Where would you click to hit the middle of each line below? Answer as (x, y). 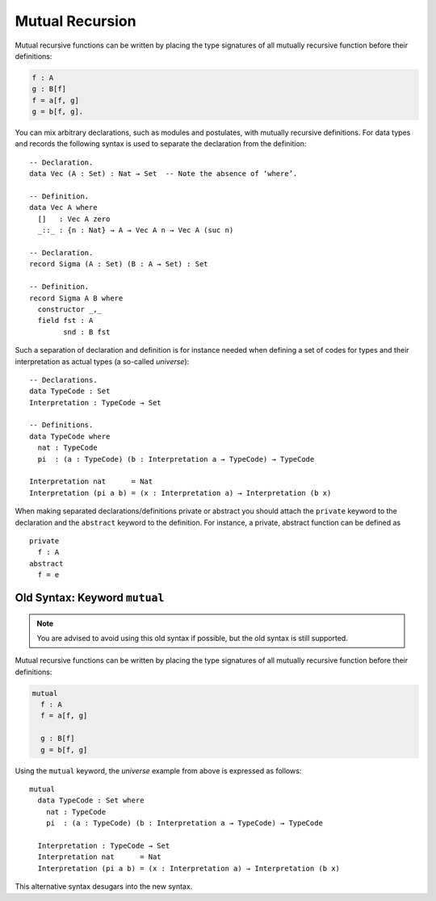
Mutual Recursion (75, 21)
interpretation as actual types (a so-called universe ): (102, 361)
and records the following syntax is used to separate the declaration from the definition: (161, 144)
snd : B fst (87, 332)
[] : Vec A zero (74, 219)
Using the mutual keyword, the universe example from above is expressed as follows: (158, 770)
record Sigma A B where (76, 298)
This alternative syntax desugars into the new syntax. (104, 886)
